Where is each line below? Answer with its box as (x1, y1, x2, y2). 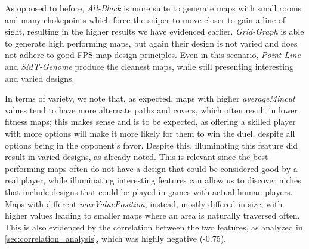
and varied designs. (5, 72, 75, 84)
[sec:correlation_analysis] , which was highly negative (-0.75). (5, 232, 227, 245)
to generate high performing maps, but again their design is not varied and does (5, 36, 298, 49)
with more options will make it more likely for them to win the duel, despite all (5, 127, 295, 139)
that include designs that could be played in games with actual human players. (5, 185, 293, 198)
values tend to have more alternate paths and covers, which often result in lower (5, 103, 298, 116)
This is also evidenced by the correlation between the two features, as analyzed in (5, 220, 303, 233)
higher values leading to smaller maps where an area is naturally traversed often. (5, 209, 300, 222)
